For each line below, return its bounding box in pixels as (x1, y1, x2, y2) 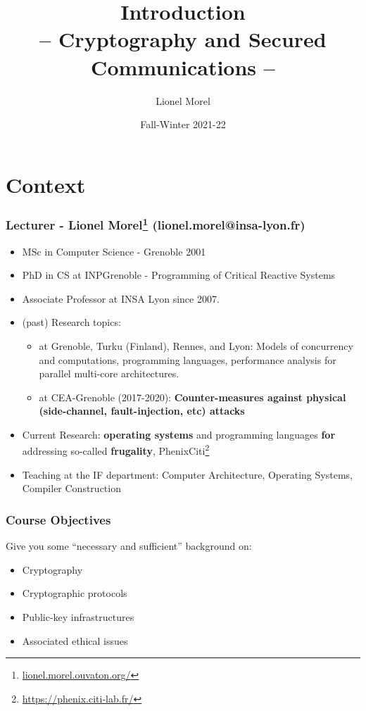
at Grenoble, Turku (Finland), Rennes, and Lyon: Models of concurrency (39, 338, 353, 353)
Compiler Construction (22, 481, 121, 496)
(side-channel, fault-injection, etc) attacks (39, 403, 245, 418)
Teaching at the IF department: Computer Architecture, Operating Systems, (22, 467, 353, 482)
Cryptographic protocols (22, 586, 127, 600)
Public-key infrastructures (22, 609, 134, 624)
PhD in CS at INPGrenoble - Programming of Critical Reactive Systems (22, 268, 336, 282)
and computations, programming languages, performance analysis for (39, 352, 336, 367)
